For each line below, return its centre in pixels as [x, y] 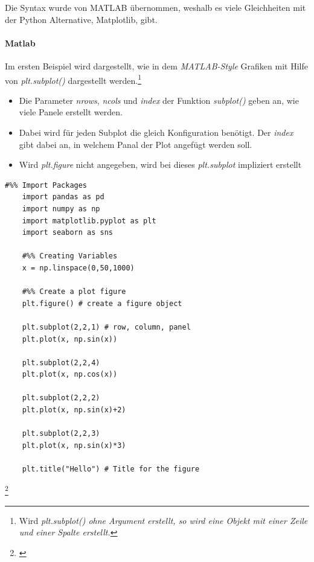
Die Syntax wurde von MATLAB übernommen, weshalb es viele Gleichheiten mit [155, 7]
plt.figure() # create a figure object [102, 303]
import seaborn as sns [67, 233]
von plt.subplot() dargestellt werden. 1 [73, 79]
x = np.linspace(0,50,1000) [78, 268]
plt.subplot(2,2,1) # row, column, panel [106, 327]
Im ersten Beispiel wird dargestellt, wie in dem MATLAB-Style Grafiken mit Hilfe [156, 65]
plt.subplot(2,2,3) [61, 434]
